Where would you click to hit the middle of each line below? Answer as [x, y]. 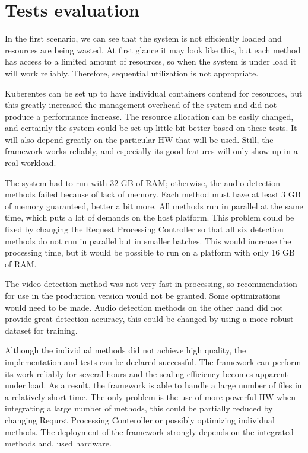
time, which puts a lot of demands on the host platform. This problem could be [150, 217]
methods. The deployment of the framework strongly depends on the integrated [149, 431]
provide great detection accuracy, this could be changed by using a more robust [149, 319]
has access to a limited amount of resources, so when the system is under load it [151, 61]
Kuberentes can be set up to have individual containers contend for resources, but [154, 93]
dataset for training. [41, 330]
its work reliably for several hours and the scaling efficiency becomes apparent [146, 373]
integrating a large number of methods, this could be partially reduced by [139, 408]
